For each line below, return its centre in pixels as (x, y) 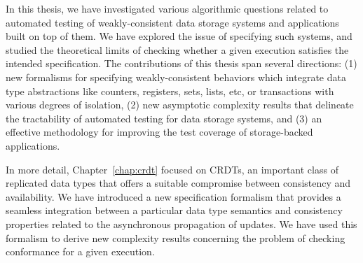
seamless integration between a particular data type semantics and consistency (174, 210)
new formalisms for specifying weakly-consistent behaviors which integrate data (176, 77)
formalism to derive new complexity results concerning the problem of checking (176, 237)
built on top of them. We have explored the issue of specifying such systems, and (179, 36)
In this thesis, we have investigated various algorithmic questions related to (167, 8)
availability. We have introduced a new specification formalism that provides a (173, 196)
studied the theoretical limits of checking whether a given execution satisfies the (177, 49)
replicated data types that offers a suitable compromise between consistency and (178, 183)
